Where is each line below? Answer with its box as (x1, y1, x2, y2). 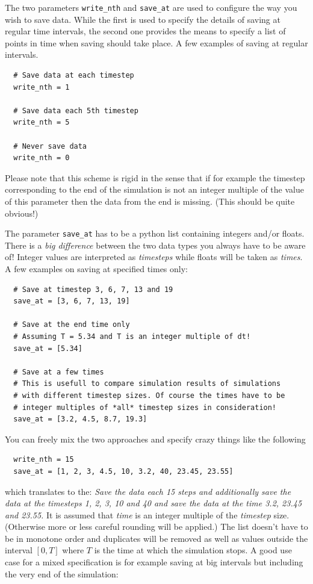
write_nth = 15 (13, 455, 74, 464)
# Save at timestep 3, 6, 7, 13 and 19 (13, 285, 173, 294)
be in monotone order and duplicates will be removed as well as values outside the (5, 532, 308, 544)
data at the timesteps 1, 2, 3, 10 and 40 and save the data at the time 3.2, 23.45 (5, 497, 302, 509)
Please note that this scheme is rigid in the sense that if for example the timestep (5, 171, 305, 184)
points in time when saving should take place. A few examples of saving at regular (5, 36, 308, 49)
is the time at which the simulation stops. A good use (94, 544, 292, 556)
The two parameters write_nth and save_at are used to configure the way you (5, 1, 297, 13)
